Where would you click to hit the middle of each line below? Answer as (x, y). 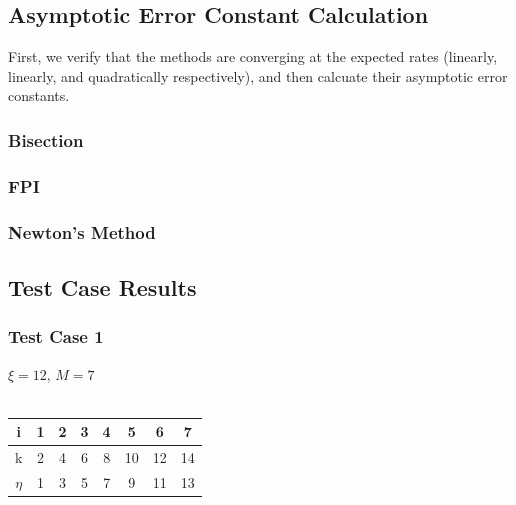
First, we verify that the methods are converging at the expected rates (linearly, (253, 56)
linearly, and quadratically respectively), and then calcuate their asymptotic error (258, 75)
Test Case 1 (56, 336)
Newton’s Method (82, 231)
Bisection (46, 139)
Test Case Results (102, 286)
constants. (39, 95)
